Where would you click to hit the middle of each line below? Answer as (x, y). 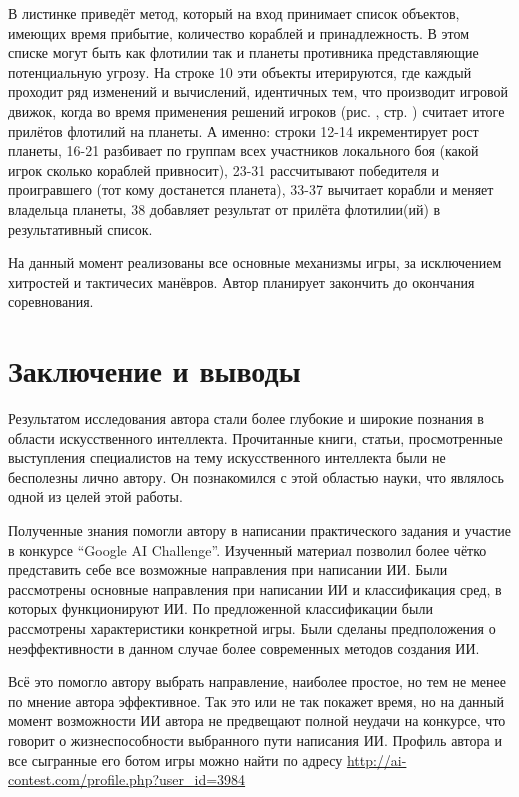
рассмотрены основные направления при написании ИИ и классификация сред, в (255, 588)
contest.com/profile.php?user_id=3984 (127, 779)
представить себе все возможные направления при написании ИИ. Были (228, 569)
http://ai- (376, 759)
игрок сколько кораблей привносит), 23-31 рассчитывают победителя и (224, 169)
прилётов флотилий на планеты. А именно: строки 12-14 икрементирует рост (243, 130)
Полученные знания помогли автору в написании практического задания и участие (259, 530)
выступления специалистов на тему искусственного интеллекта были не (227, 457)
